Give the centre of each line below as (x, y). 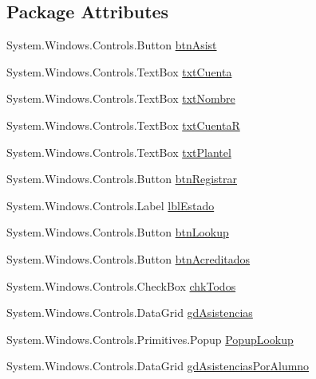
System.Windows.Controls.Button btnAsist (112, 45)
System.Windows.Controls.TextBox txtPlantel (119, 152)
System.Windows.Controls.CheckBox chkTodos (121, 285)
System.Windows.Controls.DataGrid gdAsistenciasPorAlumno (158, 366)
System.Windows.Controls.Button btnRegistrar (122, 179)
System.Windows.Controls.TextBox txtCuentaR (123, 125)
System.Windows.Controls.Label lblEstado (111, 205)
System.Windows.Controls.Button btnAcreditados (128, 258)
